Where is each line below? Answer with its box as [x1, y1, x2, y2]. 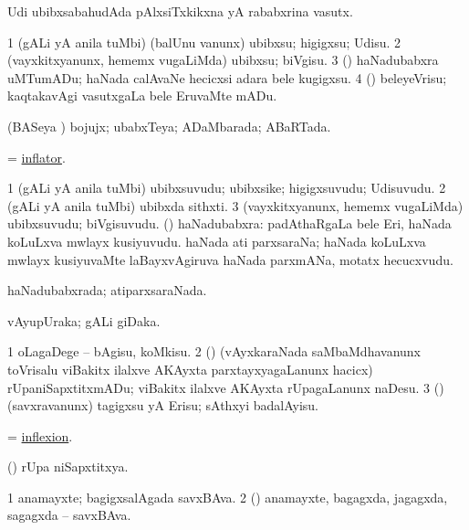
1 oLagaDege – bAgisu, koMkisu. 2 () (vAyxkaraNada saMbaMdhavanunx [7, 342, 421, 361]
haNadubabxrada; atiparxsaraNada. [7, 281, 207, 300]
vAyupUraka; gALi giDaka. [7, 311, 161, 330]
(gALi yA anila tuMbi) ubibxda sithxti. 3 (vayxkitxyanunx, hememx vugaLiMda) [7, 196, 464, 215]
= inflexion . [7, 426, 73, 445]
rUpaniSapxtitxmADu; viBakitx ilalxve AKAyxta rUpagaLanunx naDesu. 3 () [7, 377, 444, 397]
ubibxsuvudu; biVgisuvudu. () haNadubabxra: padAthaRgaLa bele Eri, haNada [7, 214, 452, 233]
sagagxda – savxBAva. [7, 505, 131, 525]
